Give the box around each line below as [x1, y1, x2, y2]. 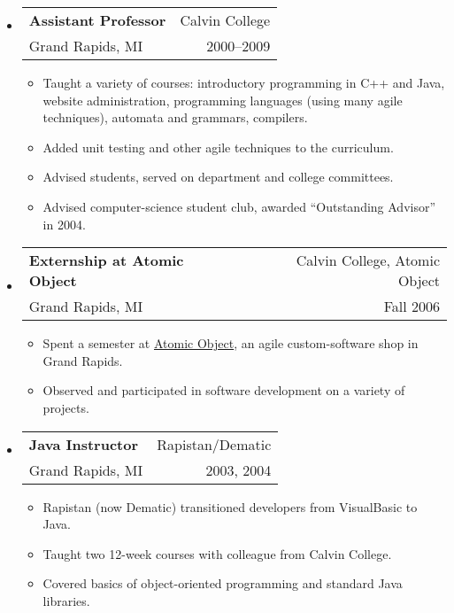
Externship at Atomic [28, 250, 184, 271]
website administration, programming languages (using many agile [42, 90, 403, 109]
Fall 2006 [383, 296, 440, 317]
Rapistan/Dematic [157, 433, 272, 454]
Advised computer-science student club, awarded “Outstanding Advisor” [42, 197, 436, 215]
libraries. [42, 591, 90, 609]
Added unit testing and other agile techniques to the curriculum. [42, 137, 394, 156]
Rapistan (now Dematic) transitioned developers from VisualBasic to [42, 497, 418, 516]
